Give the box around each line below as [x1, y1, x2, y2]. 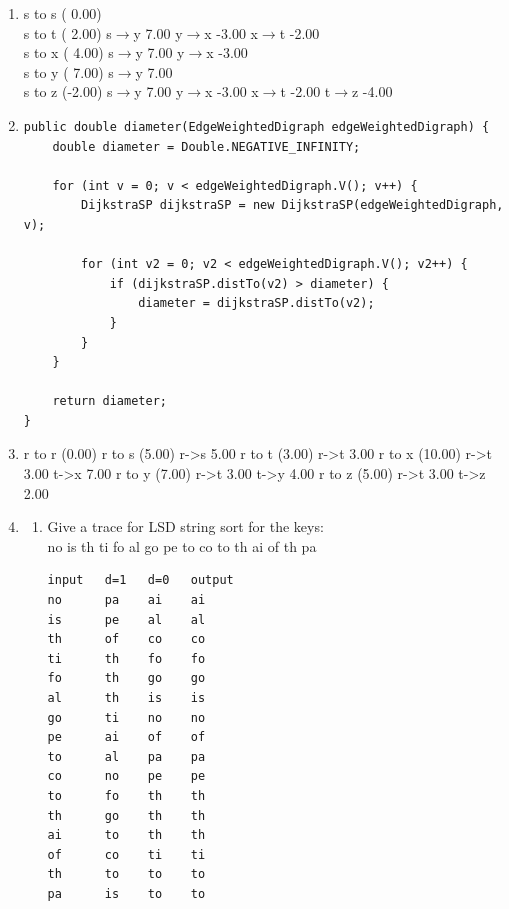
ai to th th [47, 828, 206, 843]
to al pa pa [47, 749, 206, 764]
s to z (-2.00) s [23, 81, 113, 102]
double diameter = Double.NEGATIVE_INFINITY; [52, 139, 361, 154]
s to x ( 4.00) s [23, 42, 114, 63]
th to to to [47, 867, 206, 882]
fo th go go [47, 671, 206, 686]
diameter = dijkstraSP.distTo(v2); [138, 296, 375, 311]
